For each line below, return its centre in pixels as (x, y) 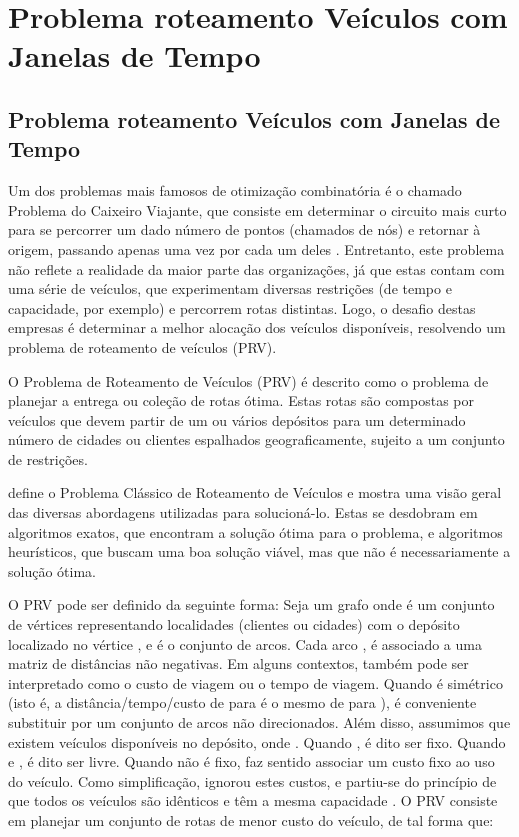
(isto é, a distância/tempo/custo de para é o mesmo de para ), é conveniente (242, 702)
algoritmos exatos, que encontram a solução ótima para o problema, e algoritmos (255, 531)
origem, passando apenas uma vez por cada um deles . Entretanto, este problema (256, 248)
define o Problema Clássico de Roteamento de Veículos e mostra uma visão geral (255, 492)
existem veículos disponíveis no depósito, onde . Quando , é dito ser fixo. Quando (257, 741)
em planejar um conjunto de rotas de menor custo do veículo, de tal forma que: (251, 819)
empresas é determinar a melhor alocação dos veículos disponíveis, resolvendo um (257, 327)
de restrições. (48, 458)
